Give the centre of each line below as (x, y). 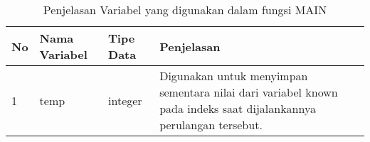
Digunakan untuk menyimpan (234, 76)
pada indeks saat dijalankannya (238, 108)
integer (125, 100)
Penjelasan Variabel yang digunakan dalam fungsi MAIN (185, 10)
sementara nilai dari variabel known (249, 92)
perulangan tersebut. (211, 125)
